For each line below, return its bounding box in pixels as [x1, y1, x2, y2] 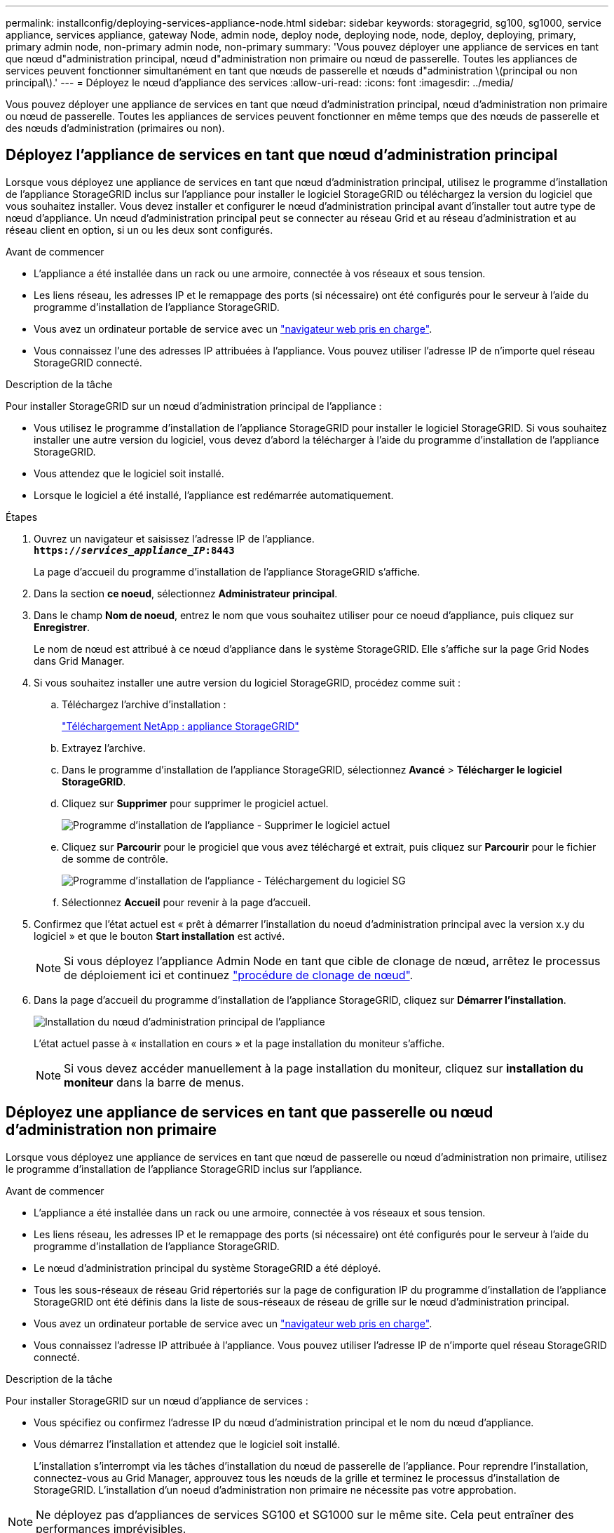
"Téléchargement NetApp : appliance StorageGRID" [62, 719, 299, 732]
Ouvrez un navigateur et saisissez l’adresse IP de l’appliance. [34, 532, 315, 545]
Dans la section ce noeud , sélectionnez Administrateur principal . [34, 587, 338, 599]
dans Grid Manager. [34, 654, 125, 667]
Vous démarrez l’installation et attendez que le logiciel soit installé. [34, 1438, 341, 1450]
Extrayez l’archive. [62, 741, 146, 754]
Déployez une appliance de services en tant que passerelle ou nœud [6, 1103, 493, 1122]
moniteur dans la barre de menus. [64, 1075, 245, 1089]
